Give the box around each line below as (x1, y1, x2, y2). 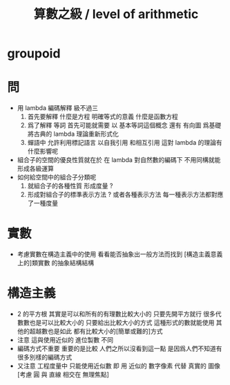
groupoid (7, 46, 61, 62)
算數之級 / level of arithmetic (33, 6, 199, 22)
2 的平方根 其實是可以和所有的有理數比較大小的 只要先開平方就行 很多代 (17, 310, 222, 318)
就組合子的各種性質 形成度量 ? (27, 181, 113, 190)
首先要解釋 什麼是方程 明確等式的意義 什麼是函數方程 (27, 112, 178, 121)
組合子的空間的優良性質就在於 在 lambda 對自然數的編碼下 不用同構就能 (17, 156, 221, 164)
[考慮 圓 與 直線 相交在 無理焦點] (17, 370, 109, 378)
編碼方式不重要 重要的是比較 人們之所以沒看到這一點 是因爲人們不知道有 (17, 344, 222, 352)
